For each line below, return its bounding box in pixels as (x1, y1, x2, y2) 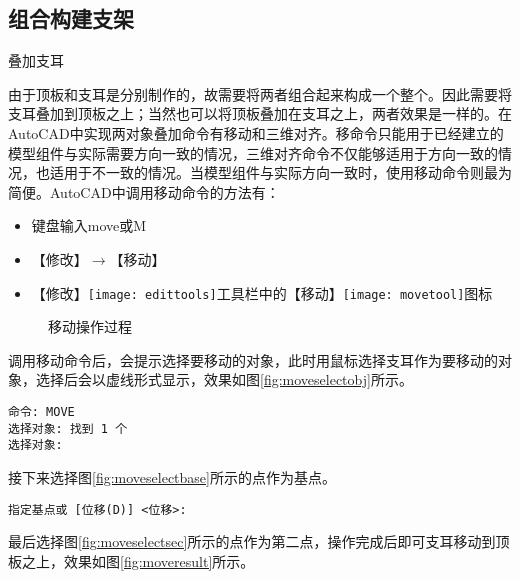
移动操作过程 (48, 316, 132, 337)
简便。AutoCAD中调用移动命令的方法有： (8, 181, 280, 202)
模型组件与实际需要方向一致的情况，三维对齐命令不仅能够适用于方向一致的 (8, 142, 498, 163)
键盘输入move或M (31, 215, 147, 236)
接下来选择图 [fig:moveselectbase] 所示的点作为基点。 (8, 466, 336, 487)
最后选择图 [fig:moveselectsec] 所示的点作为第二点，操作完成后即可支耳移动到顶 (8, 531, 510, 552)
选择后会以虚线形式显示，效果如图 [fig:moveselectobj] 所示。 (35, 369, 413, 390)
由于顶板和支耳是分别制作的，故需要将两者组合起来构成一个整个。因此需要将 (8, 83, 512, 104)
